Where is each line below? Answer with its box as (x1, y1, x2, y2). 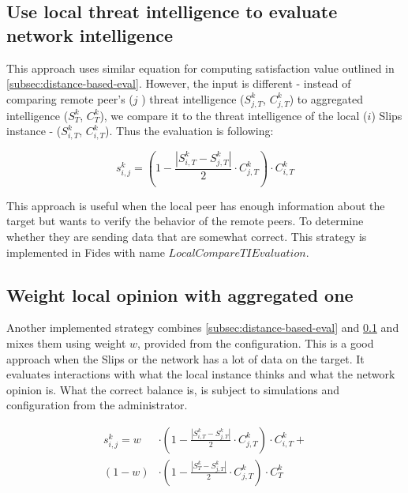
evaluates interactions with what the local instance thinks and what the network (6, 366, 395, 382)
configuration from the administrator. (6, 397, 188, 413)
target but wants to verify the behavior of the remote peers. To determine (6, 213, 364, 229)
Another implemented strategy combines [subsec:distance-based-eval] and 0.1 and (6, 319, 399, 336)
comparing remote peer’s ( (6, 90, 133, 107)
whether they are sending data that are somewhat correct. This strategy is (6, 228, 367, 244)
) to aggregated (289, 90, 364, 107)
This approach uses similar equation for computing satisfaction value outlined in (6, 59, 395, 76)
